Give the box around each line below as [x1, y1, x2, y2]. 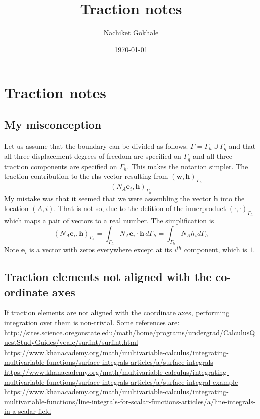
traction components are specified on [4, 161, 117, 171]
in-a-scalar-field [4, 406, 51, 416]
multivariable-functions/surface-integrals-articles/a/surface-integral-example [4, 376, 238, 387]
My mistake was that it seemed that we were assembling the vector [4, 193, 212, 203]
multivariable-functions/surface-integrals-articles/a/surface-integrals [4, 357, 213, 367]
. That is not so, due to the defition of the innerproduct [54, 203, 226, 214]
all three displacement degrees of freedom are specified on [4, 151, 181, 161]
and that [229, 140, 256, 151]
